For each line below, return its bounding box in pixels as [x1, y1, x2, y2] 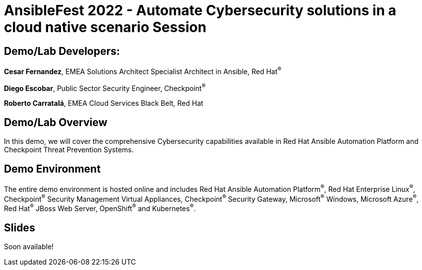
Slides [4, 221, 35, 234]
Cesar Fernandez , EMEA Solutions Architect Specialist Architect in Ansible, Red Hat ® [4, 66, 282, 76]
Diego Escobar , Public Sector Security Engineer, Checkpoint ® [4, 82, 206, 92]
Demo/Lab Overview [4, 116, 108, 129]
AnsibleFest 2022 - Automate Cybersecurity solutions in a [4, 2, 396, 19]
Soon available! [4, 242, 54, 251]
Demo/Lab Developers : [4, 45, 120, 57]
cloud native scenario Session [4, 19, 207, 36]
